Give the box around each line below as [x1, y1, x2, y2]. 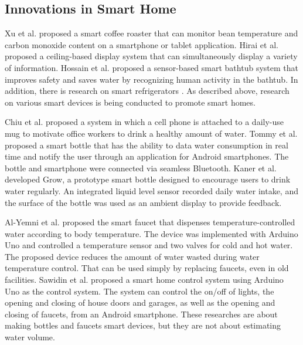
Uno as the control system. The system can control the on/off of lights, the [5, 285, 274, 297]
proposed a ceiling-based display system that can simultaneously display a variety [5, 50, 298, 62]
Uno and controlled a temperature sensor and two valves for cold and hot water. [5, 239, 293, 251]
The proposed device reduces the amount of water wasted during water [5, 250, 260, 262]
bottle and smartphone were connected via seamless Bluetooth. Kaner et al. [5, 161, 277, 174]
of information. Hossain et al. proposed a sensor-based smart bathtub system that [5, 61, 298, 73]
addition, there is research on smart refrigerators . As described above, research [5, 84, 290, 97]
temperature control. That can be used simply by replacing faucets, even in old [5, 262, 289, 274]
